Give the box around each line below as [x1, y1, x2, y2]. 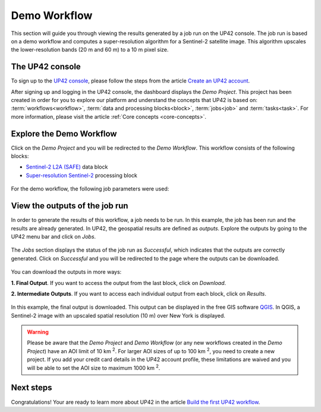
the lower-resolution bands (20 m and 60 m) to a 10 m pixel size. [11, 46, 169, 53]
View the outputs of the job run [11, 201, 128, 211]
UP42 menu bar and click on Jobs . [11, 233, 96, 240]
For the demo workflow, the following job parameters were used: [11, 185, 169, 192]
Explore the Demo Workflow [11, 128, 117, 139]
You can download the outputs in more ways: [11, 268, 122, 275]
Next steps [11, 383, 52, 393]
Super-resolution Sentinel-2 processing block [26, 172, 138, 179]
